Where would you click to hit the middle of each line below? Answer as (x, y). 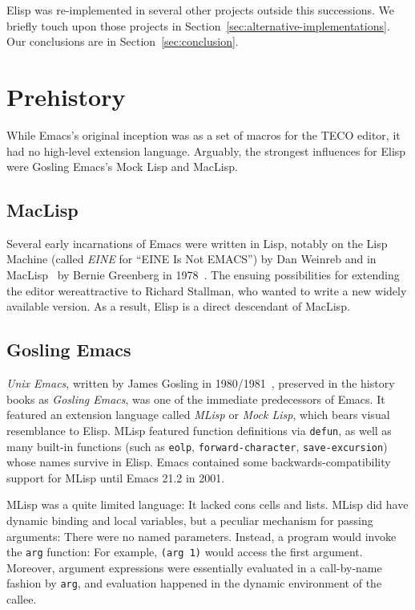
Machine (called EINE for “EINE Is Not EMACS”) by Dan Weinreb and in (191, 259)
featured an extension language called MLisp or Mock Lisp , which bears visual (198, 415)
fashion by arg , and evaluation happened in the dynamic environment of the (194, 583)
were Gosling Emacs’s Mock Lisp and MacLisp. (122, 167)
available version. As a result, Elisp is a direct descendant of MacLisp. (178, 306)
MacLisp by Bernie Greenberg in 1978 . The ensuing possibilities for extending (203, 275)
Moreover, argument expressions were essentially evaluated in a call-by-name (194, 567)
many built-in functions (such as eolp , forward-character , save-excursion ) (197, 446)
